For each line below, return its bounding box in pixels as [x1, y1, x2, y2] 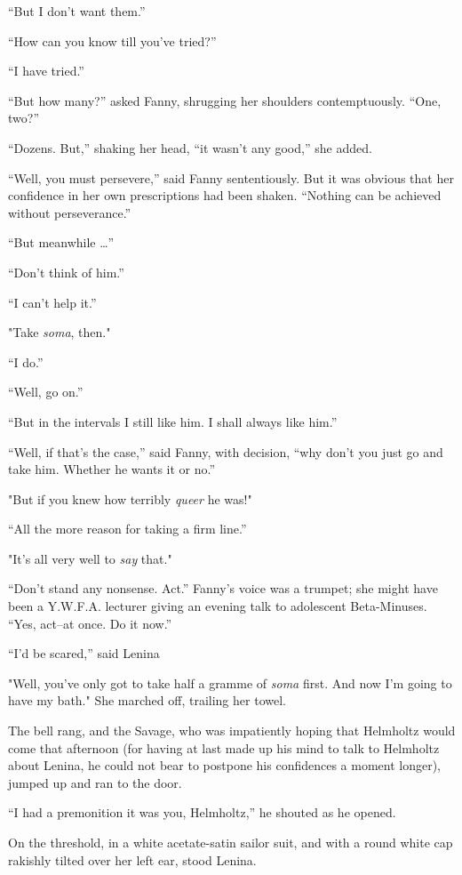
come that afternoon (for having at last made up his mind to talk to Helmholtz [8, 738, 440, 757]
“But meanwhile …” [8, 233, 115, 252]
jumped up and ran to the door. [8, 773, 182, 791]
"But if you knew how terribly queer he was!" [8, 489, 252, 508]
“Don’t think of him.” [8, 262, 124, 281]
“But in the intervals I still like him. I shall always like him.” [8, 412, 338, 430]
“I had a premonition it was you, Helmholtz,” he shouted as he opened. [8, 803, 396, 822]
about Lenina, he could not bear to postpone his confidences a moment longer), [8, 756, 442, 775]
